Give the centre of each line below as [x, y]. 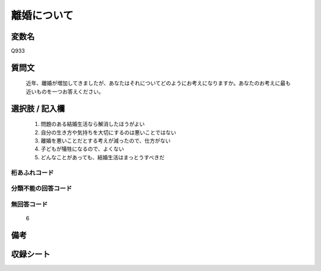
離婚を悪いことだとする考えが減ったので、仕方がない [106, 141]
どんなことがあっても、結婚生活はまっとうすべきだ [103, 157]
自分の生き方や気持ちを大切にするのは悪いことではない [108, 132]
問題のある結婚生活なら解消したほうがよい [93, 124]
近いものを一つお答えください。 [65, 92]
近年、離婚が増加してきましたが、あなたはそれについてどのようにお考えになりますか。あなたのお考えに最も [158, 83]
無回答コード [29, 204]
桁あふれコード [32, 172]
